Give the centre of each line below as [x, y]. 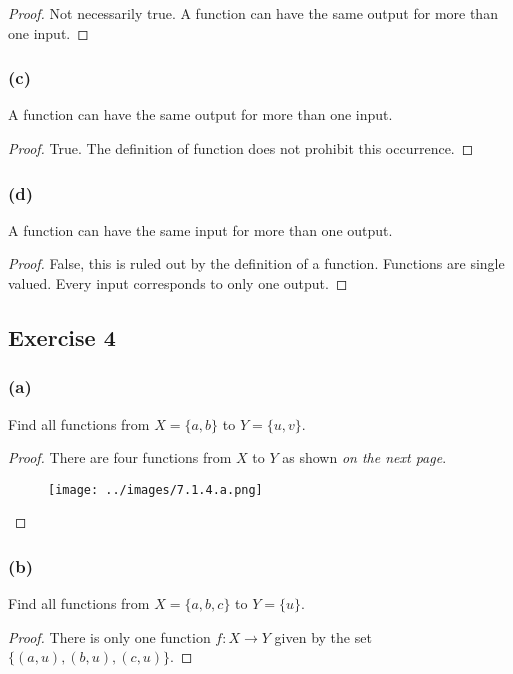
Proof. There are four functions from [120, 457]
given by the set [323, 636]
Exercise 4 [62, 336]
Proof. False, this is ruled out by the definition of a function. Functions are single [256, 263]
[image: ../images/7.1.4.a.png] [155, 489]
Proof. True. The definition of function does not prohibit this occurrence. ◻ [241, 148]
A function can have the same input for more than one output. [200, 229]
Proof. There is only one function [109, 636]
